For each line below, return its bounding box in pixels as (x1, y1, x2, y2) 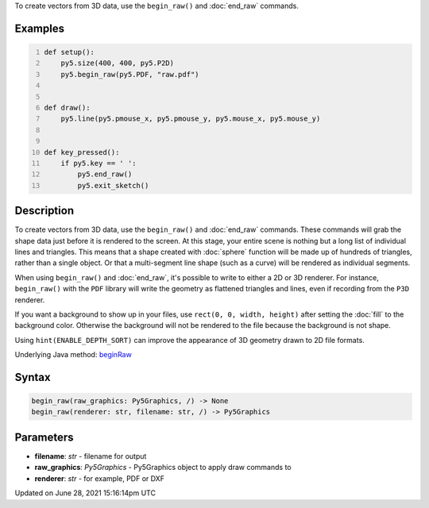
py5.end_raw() (77, 170, 133, 179)
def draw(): (44, 103, 91, 112)
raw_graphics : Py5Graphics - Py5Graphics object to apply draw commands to (34, 463, 292, 472)
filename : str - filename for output (34, 451, 147, 460)
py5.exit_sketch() (77, 181, 149, 190)
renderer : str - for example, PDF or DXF (34, 473, 164, 483)
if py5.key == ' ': (60, 159, 137, 167)
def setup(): (44, 48, 95, 56)
